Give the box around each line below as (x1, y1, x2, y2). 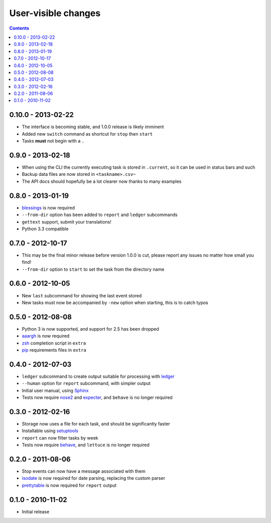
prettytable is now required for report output (22, 482, 117, 488)
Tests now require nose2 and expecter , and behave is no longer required (22, 394, 173, 400)
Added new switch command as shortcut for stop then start (22, 131, 153, 137)
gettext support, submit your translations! (22, 219, 111, 225)
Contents (9, 25, 30, 31)
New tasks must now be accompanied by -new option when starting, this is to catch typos (22, 299, 208, 305)
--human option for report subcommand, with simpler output (22, 380, 151, 386)
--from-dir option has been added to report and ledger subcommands (22, 212, 178, 218)
